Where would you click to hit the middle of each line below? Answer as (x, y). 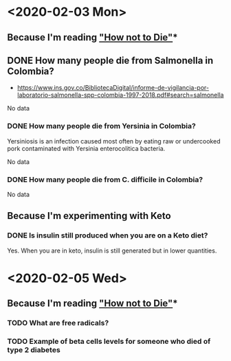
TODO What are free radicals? (58, 323)
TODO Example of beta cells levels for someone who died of (109, 342)
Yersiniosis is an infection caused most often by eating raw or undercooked (114, 141)
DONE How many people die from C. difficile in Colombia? (105, 179)
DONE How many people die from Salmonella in (110, 60)
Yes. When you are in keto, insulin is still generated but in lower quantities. (112, 251)
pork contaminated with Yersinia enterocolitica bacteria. (86, 148)
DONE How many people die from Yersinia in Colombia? (101, 126)
